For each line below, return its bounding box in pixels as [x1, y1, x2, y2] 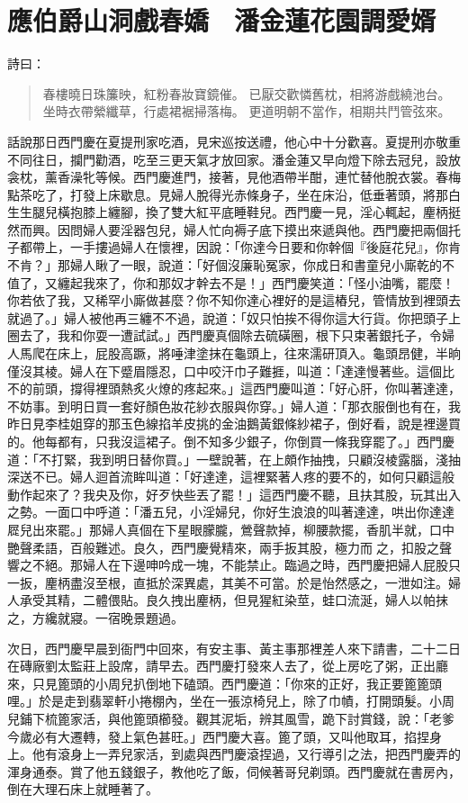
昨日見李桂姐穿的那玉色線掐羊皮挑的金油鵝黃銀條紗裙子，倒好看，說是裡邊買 [7, 414, 461, 433]
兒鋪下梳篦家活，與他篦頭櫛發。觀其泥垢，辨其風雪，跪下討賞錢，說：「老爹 [7, 708, 454, 727]
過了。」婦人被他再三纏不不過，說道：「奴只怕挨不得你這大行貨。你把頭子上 [19, 308, 461, 327]
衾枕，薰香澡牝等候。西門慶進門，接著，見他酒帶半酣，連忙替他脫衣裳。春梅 [7, 167, 461, 186]
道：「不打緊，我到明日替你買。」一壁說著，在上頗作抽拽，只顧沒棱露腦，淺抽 [7, 449, 461, 468]
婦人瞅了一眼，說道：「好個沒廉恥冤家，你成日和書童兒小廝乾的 [69, 256, 442, 275]
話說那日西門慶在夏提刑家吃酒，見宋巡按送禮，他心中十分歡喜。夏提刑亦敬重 [7, 131, 461, 150]
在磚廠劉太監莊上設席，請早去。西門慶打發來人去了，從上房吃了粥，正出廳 [7, 656, 448, 675]
